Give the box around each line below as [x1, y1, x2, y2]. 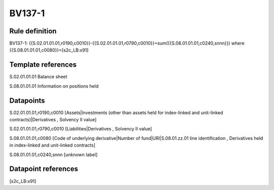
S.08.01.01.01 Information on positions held [9, 83, 99, 89]
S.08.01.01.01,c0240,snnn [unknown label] [9, 152, 98, 158]
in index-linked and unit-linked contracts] [9, 142, 96, 149]
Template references [9, 61, 77, 69]
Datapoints [9, 96, 45, 105]
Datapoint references [9, 165, 79, 173]
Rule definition [9, 27, 57, 35]
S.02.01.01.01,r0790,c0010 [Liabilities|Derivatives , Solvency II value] [9, 126, 152, 132]
